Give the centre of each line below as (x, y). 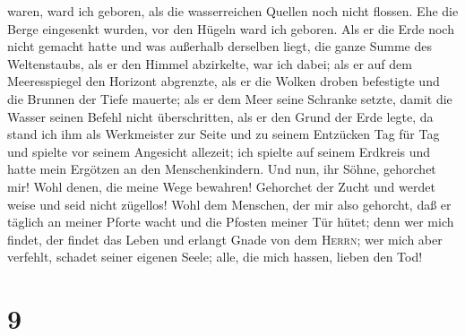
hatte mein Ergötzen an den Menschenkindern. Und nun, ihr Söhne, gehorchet (222, 169)
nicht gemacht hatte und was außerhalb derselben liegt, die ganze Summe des (220, 46)
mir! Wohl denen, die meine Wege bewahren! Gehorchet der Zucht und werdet (221, 186)
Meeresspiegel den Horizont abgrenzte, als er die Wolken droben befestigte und (224, 81)
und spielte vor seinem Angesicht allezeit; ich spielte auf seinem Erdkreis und (219, 151)
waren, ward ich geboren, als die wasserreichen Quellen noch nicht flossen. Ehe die (233, 11)
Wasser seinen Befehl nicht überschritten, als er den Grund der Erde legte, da (220, 116)
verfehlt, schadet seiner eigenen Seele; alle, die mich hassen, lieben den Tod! (215, 257)
